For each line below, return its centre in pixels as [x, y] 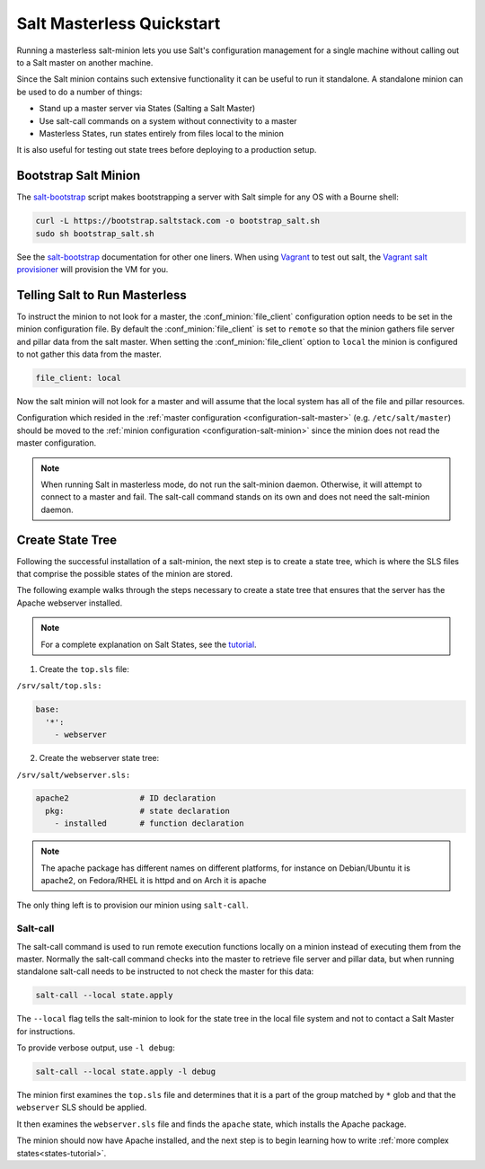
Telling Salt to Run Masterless [102, 295]
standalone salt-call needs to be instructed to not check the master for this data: [165, 971]
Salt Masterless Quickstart [119, 23]
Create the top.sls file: [84, 669]
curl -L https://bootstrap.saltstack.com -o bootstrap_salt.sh [178, 221]
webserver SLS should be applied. [82, 1107]
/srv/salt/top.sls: [59, 686]
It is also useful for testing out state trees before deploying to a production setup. [167, 150]
